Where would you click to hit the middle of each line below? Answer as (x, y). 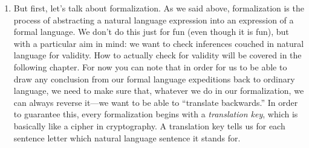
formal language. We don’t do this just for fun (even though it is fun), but (151, 32)
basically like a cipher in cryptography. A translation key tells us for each (149, 125)
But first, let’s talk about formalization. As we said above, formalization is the (159, 8)
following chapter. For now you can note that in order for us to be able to (150, 66)
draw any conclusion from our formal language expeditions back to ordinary (154, 79)
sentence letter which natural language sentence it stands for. (127, 137)
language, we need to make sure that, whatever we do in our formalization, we (159, 91)
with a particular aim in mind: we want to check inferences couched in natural (159, 43)
